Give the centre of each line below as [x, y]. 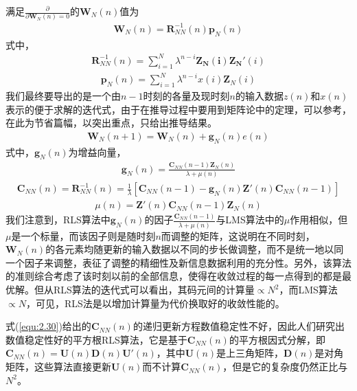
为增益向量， [97, 152]
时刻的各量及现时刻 [186, 95]
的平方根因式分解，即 [277, 339]
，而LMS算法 [308, 290]
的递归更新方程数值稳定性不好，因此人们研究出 [239, 326]
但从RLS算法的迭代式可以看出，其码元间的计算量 [144, 290]
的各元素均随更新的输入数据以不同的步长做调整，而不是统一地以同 [195, 249]
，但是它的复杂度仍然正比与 [285, 367]
